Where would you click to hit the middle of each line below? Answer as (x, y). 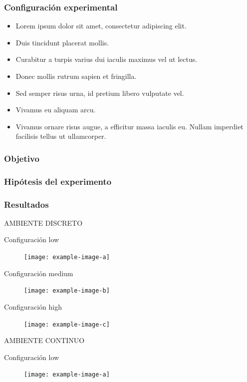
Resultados (26, 204)
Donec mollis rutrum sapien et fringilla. (76, 76)
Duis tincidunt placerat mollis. (62, 42)
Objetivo (22, 158)
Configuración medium (39, 273)
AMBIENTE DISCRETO (43, 222)
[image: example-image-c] (67, 324)
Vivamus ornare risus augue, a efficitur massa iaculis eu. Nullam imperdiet (129, 126)
